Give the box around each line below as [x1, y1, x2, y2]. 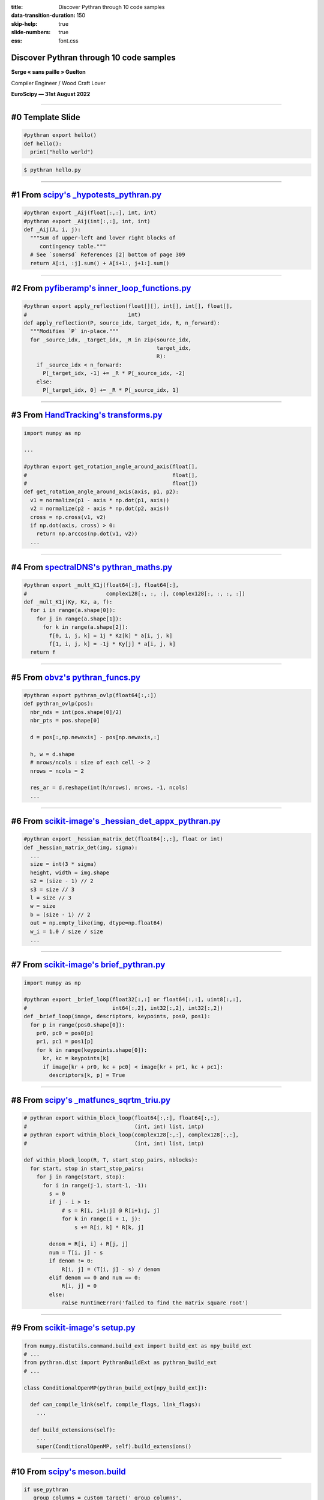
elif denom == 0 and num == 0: [49, 1274, 141, 1281]
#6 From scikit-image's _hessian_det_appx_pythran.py [11, 816, 221, 826]
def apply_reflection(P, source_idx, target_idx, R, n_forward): [23, 319, 220, 326]
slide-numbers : [11, 29, 51, 36]
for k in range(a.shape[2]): [43, 624, 128, 631]
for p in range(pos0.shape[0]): [30, 1021, 125, 1028]
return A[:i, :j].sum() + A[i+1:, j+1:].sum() [30, 260, 170, 266]
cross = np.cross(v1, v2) [30, 514, 106, 520]
